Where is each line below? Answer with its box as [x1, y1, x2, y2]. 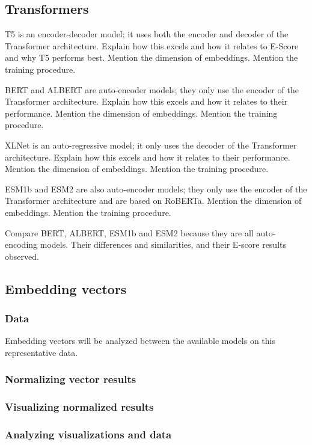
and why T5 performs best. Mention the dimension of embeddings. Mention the [5, 51, 298, 64]
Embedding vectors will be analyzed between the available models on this [5, 334, 276, 347]
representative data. [5, 346, 78, 358]
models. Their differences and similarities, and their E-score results [40, 238, 287, 251]
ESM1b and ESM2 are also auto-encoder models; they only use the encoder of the [5, 182, 307, 195]
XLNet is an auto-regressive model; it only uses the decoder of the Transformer [5, 138, 297, 151]
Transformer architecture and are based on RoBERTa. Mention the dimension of [5, 194, 302, 207]
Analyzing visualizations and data [5, 427, 172, 442]
